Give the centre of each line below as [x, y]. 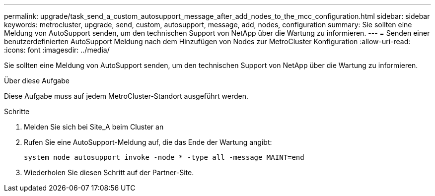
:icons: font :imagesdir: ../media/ [57, 50]
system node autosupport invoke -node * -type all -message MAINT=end [164, 157]
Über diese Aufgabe [37, 81]
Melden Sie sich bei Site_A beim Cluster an [94, 127]
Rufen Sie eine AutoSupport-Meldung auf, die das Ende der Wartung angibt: [148, 142]
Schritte [17, 111]
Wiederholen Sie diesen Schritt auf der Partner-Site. [109, 172]
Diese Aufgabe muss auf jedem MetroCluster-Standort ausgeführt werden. [126, 96]
